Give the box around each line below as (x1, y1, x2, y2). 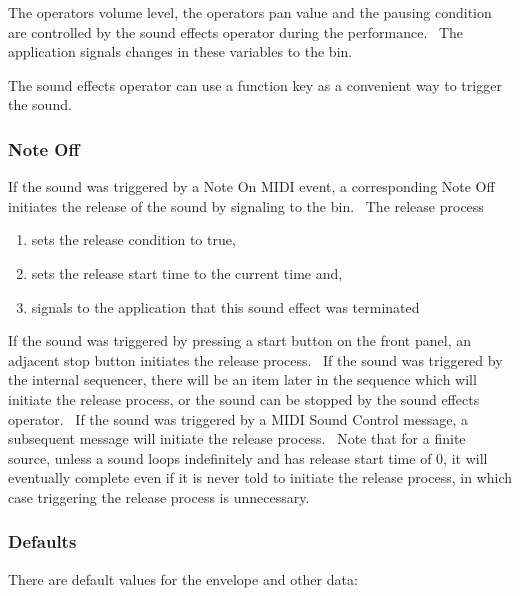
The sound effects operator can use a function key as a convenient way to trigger (8, 74, 502, 95)
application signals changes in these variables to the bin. (8, 41, 353, 62)
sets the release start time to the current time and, (31, 262, 343, 283)
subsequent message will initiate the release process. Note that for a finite (8, 428, 466, 449)
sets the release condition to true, (31, 229, 236, 250)
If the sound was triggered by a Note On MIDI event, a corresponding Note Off (8, 176, 495, 197)
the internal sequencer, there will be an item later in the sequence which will (8, 369, 477, 390)
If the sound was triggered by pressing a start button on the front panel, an (8, 330, 471, 351)
